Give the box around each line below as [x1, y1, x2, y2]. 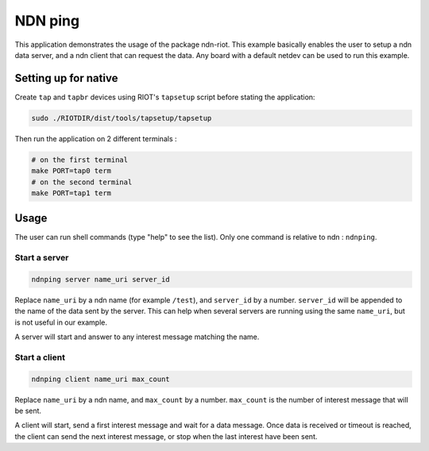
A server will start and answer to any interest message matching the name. [14, 332, 260, 341]
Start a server [14, 252, 69, 264]
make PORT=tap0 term [31, 167, 111, 175]
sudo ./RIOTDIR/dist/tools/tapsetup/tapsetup [31, 114, 212, 122]
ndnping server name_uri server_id [31, 275, 170, 284]
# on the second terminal [31, 177, 133, 187]
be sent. [14, 406, 42, 416]
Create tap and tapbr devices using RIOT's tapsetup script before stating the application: [14, 92, 315, 102]
